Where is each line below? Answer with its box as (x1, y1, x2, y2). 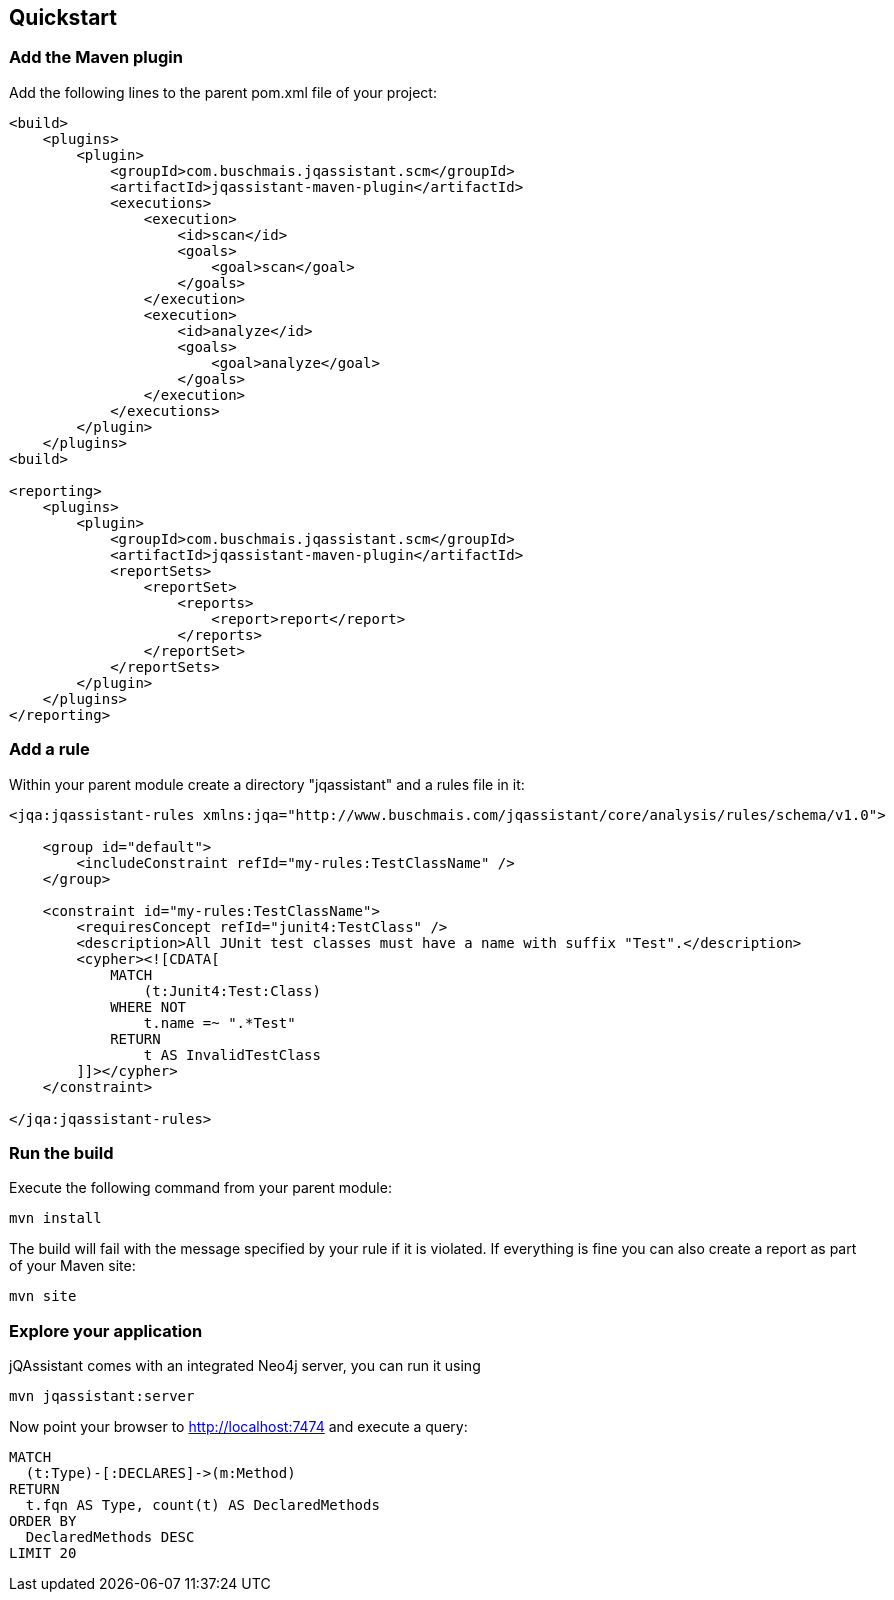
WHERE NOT (110, 998, 187, 1015)
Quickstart (9, 5, 118, 30)
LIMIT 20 (9, 1545, 77, 1562)
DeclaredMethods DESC (25, 1529, 195, 1546)
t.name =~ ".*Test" (143, 1014, 296, 1031)
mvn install (9, 1210, 102, 1227)
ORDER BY (9, 1513, 77, 1530)
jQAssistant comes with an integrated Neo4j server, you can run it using (9, 1357, 481, 1375)
